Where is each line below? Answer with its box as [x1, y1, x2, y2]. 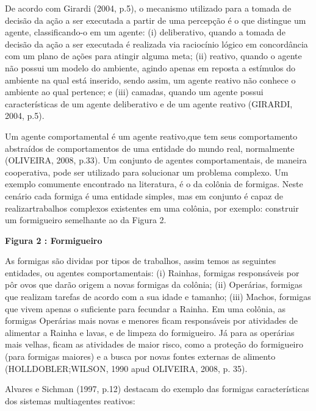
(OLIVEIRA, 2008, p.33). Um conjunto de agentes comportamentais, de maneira [5, 154, 307, 166]
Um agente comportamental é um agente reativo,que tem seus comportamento [5, 129, 298, 142]
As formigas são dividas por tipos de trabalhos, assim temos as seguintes [5, 254, 276, 267]
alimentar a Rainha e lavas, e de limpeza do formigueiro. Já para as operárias [5, 326, 295, 338]
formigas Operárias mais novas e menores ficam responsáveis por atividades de [5, 314, 298, 327]
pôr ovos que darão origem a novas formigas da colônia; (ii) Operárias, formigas [5, 278, 303, 291]
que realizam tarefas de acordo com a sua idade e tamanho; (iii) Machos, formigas [5, 290, 311, 303]
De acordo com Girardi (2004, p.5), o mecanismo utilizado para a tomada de [5, 2, 292, 14]
